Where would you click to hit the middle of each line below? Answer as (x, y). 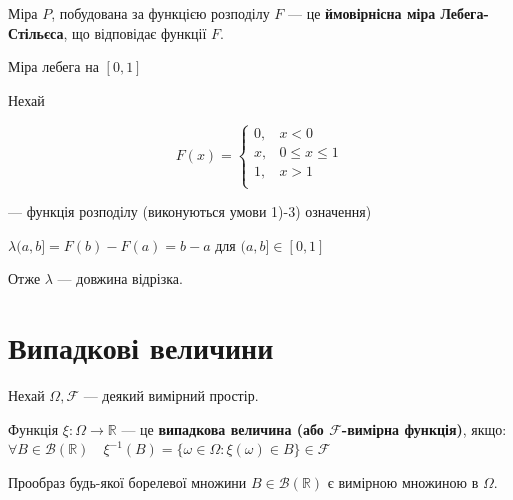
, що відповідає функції (135, 32)
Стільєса (36, 32)
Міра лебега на (53, 66)
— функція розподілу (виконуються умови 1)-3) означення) (190, 211)
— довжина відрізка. (120, 278)
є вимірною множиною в (403, 481)
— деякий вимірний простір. (171, 394)
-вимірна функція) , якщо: (424, 428)
